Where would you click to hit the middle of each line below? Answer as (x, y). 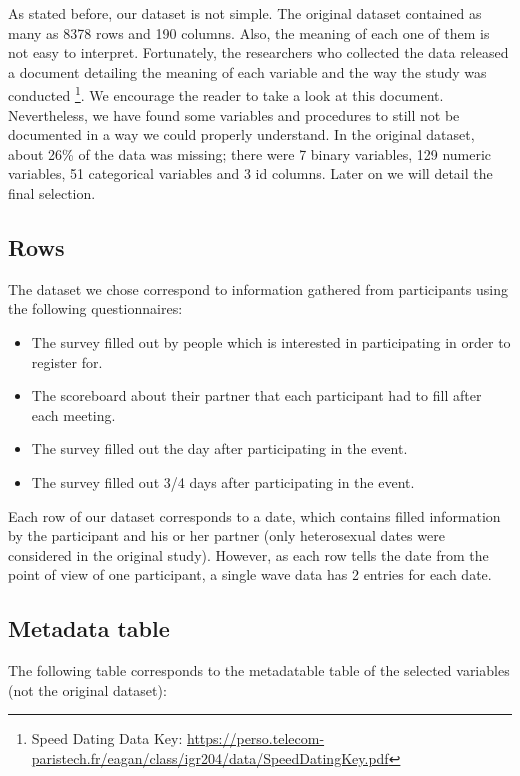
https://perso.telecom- (255, 738)
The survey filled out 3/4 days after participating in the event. (223, 481)
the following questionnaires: (95, 308)
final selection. (52, 193)
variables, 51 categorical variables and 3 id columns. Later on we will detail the (250, 173)
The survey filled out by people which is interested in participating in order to (271, 341)
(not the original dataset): (87, 689)
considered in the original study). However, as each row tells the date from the (248, 554)
